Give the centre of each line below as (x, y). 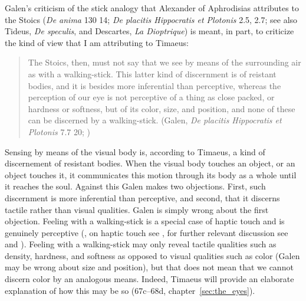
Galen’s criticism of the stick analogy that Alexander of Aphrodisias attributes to (152, 8)
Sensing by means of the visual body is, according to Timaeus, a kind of (135, 151)
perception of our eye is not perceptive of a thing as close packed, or (151, 97)
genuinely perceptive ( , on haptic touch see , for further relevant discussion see (147, 232)
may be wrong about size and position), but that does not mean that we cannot (149, 267)
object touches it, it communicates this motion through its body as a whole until (151, 174)
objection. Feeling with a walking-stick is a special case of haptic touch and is (145, 221)
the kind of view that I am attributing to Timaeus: (97, 42)
